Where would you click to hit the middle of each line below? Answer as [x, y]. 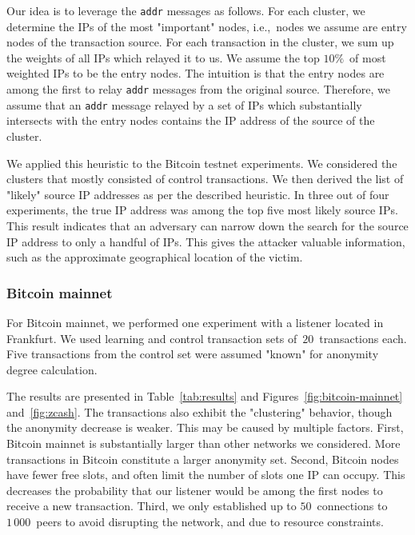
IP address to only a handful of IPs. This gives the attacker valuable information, [206, 241]
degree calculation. [52, 369]
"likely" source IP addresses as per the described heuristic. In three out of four [198, 194]
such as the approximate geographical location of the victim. [155, 257]
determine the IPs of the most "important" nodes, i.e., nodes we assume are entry [207, 26]
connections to [352, 506]
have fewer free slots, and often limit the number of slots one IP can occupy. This [206, 475]
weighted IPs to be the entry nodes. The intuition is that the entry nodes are [196, 73]
